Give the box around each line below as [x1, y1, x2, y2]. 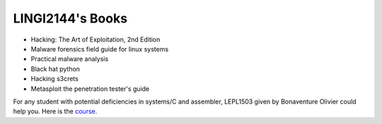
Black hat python [30, 64, 81, 73]
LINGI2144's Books [13, 11, 127, 26]
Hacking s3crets [30, 75, 79, 83]
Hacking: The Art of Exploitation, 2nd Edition [30, 35, 161, 44]
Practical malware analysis [30, 55, 109, 63]
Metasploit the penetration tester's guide [30, 85, 150, 93]
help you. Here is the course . [13, 107, 98, 116]
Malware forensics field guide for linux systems [30, 44, 169, 53]
